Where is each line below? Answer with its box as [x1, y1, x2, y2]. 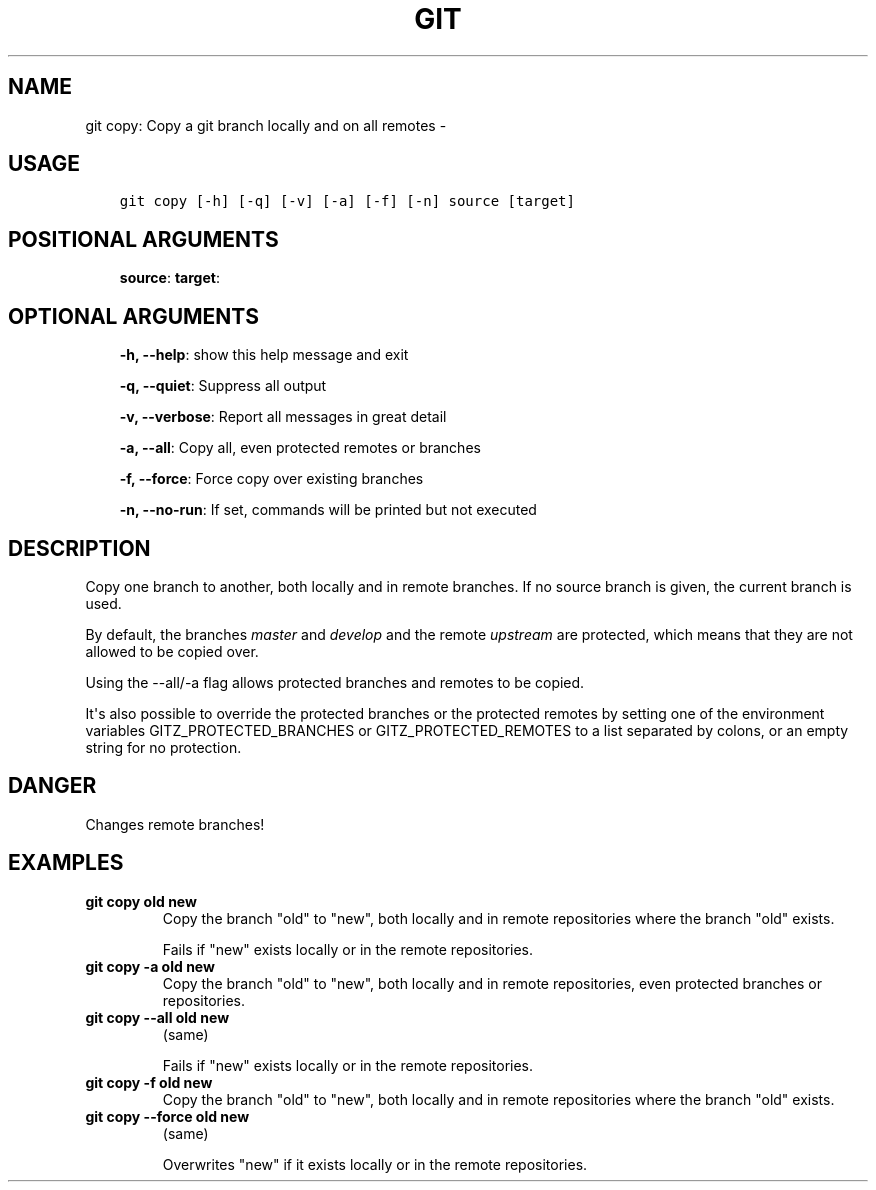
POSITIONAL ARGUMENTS [8, 226, 279, 252]
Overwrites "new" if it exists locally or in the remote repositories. [162, 1155, 588, 1173]
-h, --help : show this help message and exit [119, 346, 409, 364]
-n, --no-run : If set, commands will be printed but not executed [119, 501, 537, 519]
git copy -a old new [85, 957, 215, 975]
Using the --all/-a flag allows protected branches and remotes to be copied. [85, 673, 585, 691]
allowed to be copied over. [85, 642, 259, 660]
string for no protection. [85, 738, 242, 756]
